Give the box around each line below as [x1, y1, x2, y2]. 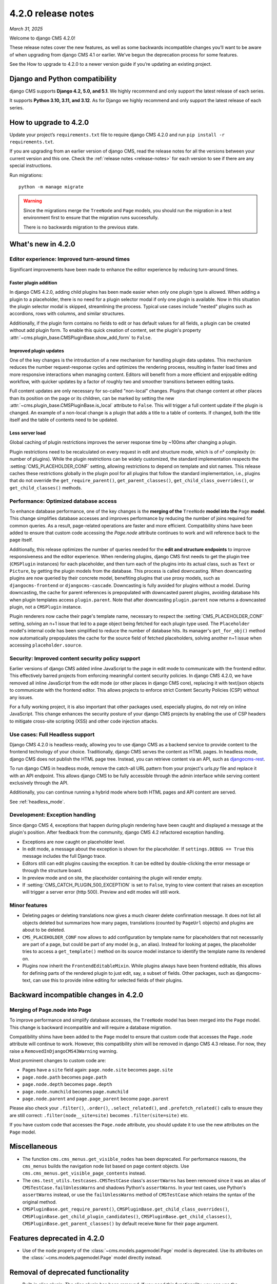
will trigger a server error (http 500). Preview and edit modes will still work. [22, 889, 181, 895]
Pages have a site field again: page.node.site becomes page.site [22, 1067, 173, 1073]
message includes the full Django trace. [22, 853, 106, 859]
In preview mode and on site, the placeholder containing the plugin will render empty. [22, 875, 203, 881]
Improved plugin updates [9, 347, 64, 354]
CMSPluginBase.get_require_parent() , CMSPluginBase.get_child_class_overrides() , [22, 1206, 229, 1212]
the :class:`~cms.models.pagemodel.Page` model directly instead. [22, 1255, 162, 1261]
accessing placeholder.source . [9, 642, 83, 648]
